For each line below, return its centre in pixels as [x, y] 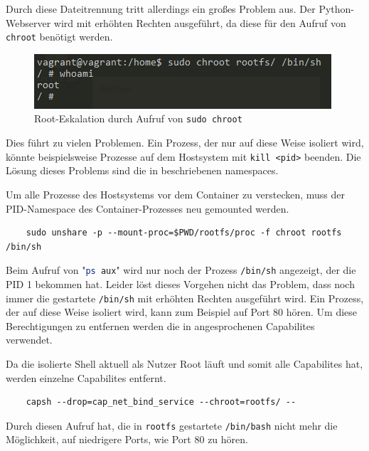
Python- [337, 9]
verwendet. [29, 340]
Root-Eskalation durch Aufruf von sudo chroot [138, 118]
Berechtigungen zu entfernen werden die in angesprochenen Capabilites [160, 325]
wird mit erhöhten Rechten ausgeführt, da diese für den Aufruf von [200, 22]
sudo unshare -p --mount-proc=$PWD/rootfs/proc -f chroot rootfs [184, 233]
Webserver [28, 22]
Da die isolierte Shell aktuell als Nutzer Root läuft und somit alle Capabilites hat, [184, 364]
